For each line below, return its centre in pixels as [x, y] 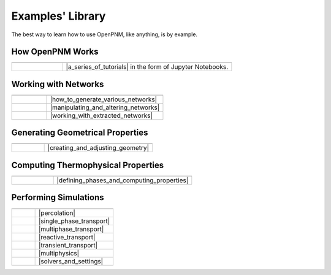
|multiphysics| [59, 253]
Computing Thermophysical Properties [88, 165]
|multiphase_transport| [71, 229]
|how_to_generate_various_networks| [104, 99]
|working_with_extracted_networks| [101, 115]
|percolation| [57, 213]
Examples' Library [59, 16]
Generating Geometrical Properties [80, 133]
